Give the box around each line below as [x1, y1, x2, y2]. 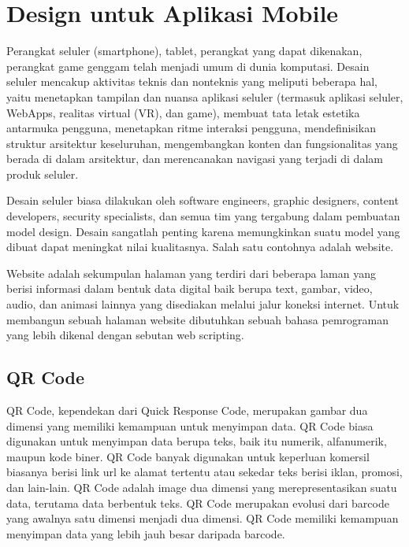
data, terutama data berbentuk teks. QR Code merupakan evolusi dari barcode [6, 494, 389, 511]
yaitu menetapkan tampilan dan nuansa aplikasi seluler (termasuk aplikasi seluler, [6, 88, 403, 105]
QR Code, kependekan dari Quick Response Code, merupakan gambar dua [6, 402, 368, 419]
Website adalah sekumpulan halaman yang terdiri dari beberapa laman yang [6, 264, 376, 281]
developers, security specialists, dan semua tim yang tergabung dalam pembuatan [6, 208, 400, 224]
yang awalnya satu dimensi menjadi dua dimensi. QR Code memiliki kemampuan [6, 510, 399, 527]
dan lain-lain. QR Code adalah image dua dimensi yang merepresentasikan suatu [6, 479, 397, 495]
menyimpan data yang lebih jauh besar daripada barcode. [6, 525, 285, 541]
